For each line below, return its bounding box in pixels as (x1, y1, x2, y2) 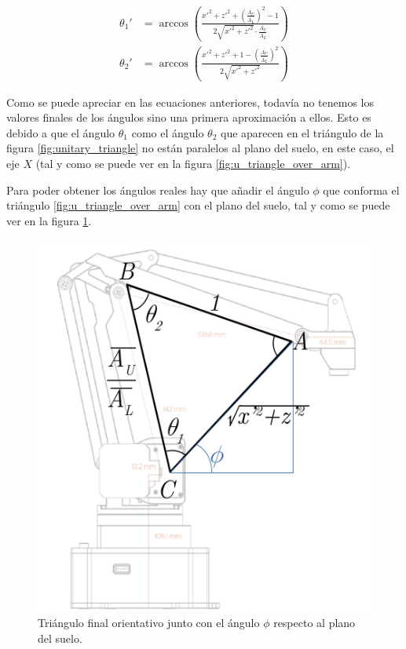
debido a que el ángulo (6, 124, 115, 140)
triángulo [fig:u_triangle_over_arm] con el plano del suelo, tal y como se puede (6, 197, 390, 213)
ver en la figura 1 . (6, 212, 92, 228)
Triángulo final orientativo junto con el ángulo (38, 614, 260, 631)
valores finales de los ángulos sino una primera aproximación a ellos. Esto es (6, 109, 371, 126)
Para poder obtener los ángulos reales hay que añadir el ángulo (6, 181, 309, 198)
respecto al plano (273, 614, 356, 631)
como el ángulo (131, 124, 204, 140)
